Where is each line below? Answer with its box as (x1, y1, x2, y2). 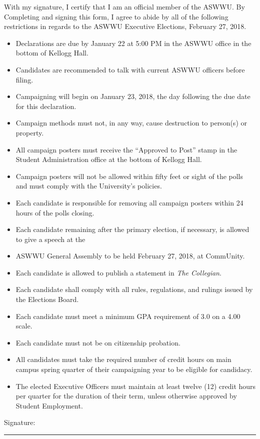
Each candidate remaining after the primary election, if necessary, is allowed (15, 224, 249, 234)
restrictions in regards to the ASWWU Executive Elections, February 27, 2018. (4, 21, 246, 31)
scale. (15, 320, 32, 331)
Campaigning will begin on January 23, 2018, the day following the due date (15, 91, 250, 101)
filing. (15, 74, 33, 84)
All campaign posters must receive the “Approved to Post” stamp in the (15, 144, 237, 154)
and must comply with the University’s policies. (15, 180, 162, 191)
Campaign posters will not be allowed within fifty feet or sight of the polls (15, 170, 243, 181)
